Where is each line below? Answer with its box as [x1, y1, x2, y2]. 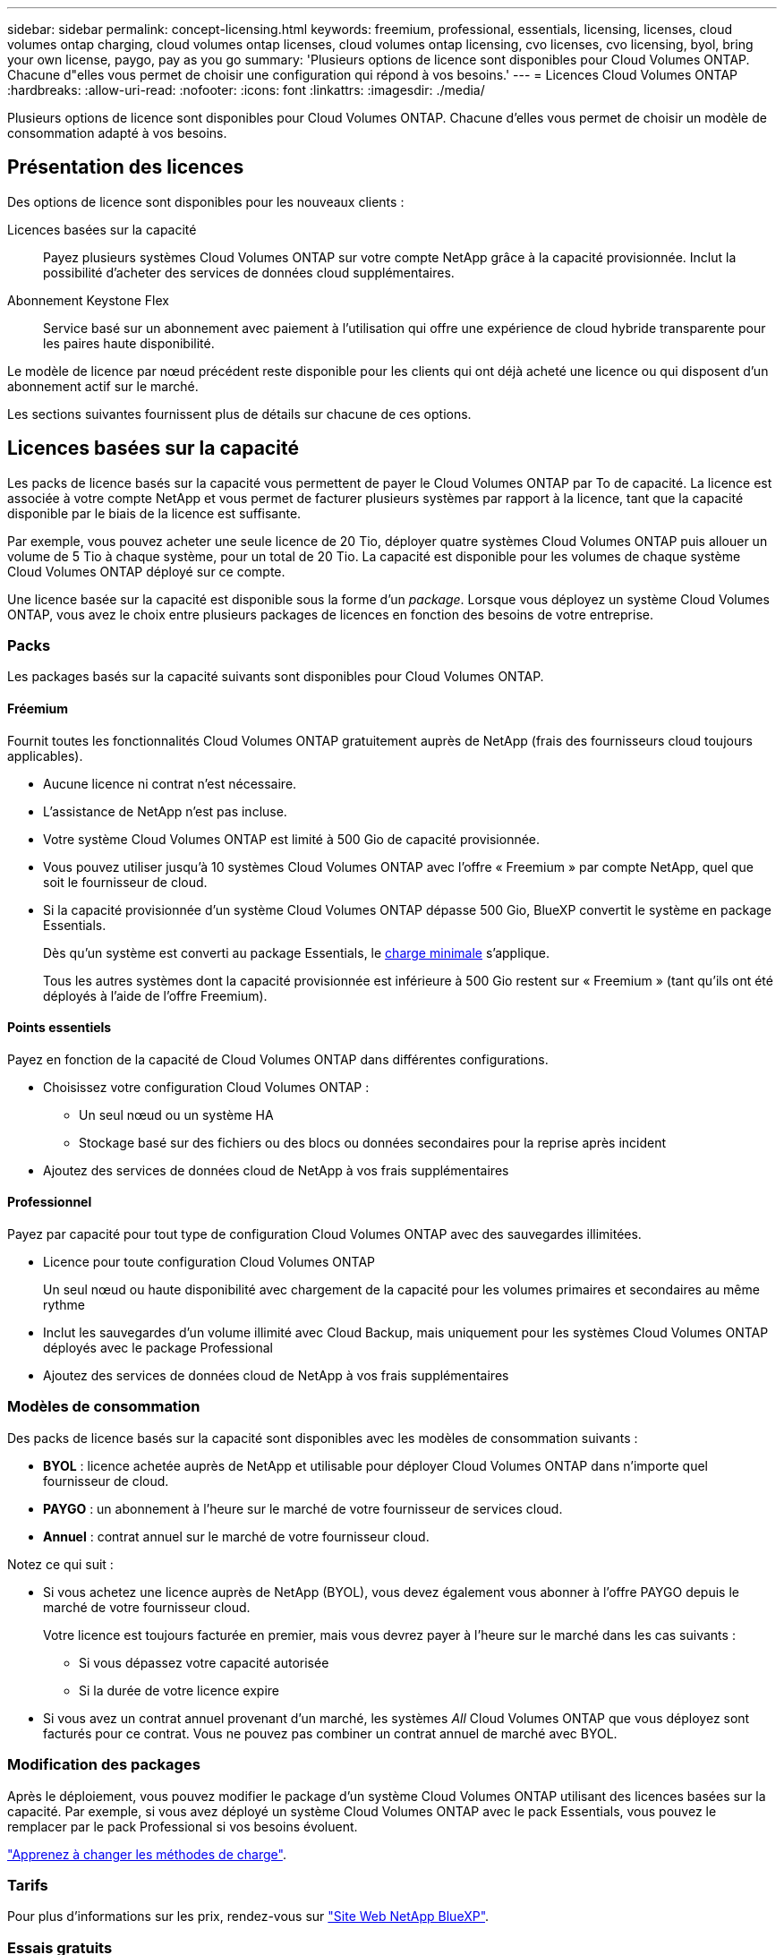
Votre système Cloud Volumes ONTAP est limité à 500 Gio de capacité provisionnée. [43, 831, 541, 847]
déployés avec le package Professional [43, 1340, 273, 1356]
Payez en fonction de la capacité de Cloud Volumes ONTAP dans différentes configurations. [7, 1051, 549, 1067]
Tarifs [7, 1875, 48, 1894]
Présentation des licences [7, 156, 244, 179]
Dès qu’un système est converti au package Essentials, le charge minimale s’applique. [43, 944, 550, 960]
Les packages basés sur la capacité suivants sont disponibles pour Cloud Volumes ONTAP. [7, 669, 544, 685]
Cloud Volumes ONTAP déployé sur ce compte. [7, 563, 285, 579]
